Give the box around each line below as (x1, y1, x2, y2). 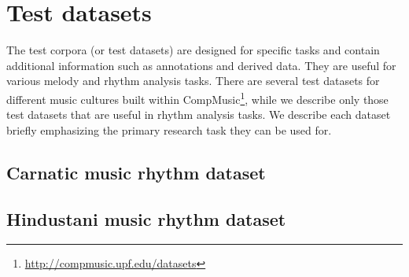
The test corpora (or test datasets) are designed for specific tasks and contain (6, 42, 380, 58)
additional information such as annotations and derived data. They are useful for (6, 57, 396, 73)
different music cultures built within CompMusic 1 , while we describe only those (6, 88, 389, 107)
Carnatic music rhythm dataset (6, 160, 266, 184)
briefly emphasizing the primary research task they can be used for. (6, 121, 332, 138)
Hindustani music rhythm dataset (6, 206, 286, 231)
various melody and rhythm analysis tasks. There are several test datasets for (6, 72, 380, 89)
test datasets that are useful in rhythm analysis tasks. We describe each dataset (6, 106, 391, 123)
